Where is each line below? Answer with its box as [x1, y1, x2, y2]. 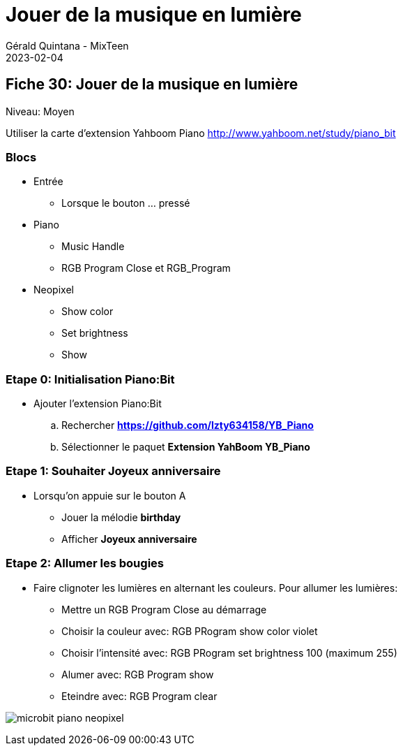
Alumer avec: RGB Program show [61, 668, 214, 680]
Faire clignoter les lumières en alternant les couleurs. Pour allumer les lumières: [33, 581, 398, 594]
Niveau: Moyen [6, 105, 75, 117]
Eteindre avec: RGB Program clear [61, 690, 218, 702]
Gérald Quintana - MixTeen [6, 39, 129, 52]
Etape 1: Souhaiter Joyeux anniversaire [6, 464, 221, 479]
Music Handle [61, 240, 125, 253]
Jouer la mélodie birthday [61, 511, 181, 523]
